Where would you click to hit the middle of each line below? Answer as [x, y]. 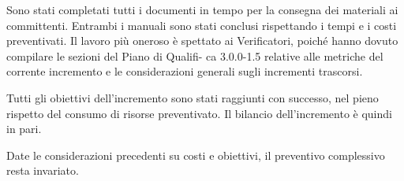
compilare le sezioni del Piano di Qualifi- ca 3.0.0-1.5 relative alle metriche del [195, 55]
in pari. [24, 129]
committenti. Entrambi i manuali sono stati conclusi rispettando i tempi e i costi [202, 25]
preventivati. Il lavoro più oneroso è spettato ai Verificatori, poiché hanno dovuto [202, 41]
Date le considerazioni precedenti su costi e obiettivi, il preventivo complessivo [196, 155]
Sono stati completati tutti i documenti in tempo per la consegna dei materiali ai [202, 9]
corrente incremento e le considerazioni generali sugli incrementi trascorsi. [185, 71]
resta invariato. [43, 170]
